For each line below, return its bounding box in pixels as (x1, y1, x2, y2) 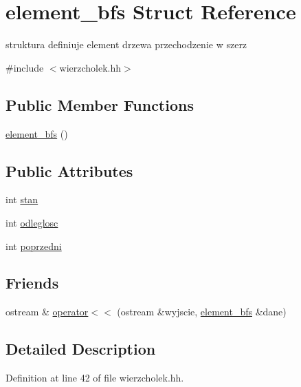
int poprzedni (5, 238, 62, 253)
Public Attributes (5, 160, 133, 181)
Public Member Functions (5, 94, 194, 115)
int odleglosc (5, 215, 58, 229)
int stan (5, 192, 38, 207)
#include (5, 60, 44, 74)
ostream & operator (5, 304, 89, 319)
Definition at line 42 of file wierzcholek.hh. (5, 370, 184, 385)
